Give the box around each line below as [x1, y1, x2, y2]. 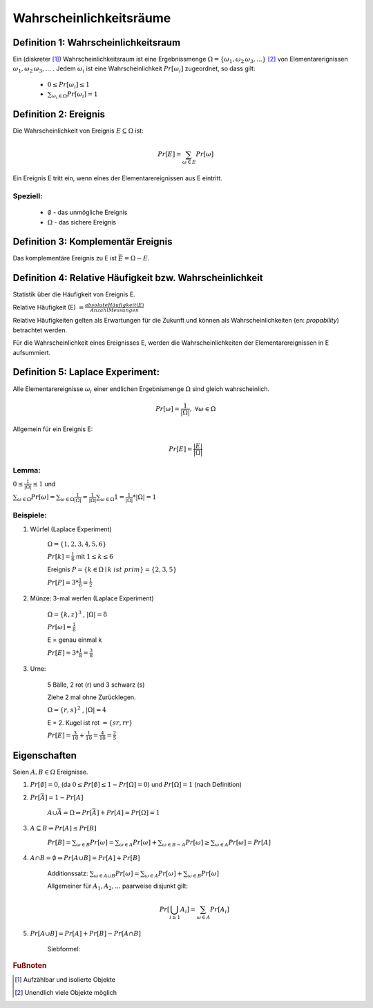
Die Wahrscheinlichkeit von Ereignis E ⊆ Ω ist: [12, 126, 144, 135]
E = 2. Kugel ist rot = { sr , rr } [47, 719, 133, 727]
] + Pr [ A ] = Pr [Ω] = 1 [96, 809, 160, 817]
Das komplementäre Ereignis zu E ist [12, 254, 117, 263]
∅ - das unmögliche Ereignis [47, 208, 128, 217]
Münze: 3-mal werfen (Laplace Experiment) [30, 594, 155, 602]
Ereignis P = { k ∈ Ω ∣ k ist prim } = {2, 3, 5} [47, 565, 178, 573]
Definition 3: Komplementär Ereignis [12, 236, 173, 248]
